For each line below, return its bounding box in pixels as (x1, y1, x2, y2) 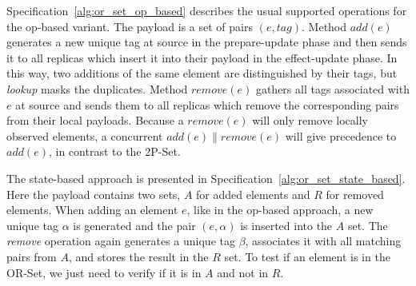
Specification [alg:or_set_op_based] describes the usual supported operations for (6, 2, 407, 18)
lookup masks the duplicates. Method (6, 80, 188, 97)
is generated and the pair (73, 216, 196, 233)
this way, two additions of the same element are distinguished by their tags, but (6, 65, 398, 81)
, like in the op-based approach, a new (186, 201, 374, 218)
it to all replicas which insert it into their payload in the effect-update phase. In (6, 49, 398, 66)
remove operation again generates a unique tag (6, 232, 235, 249)
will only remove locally (252, 112, 368, 129)
